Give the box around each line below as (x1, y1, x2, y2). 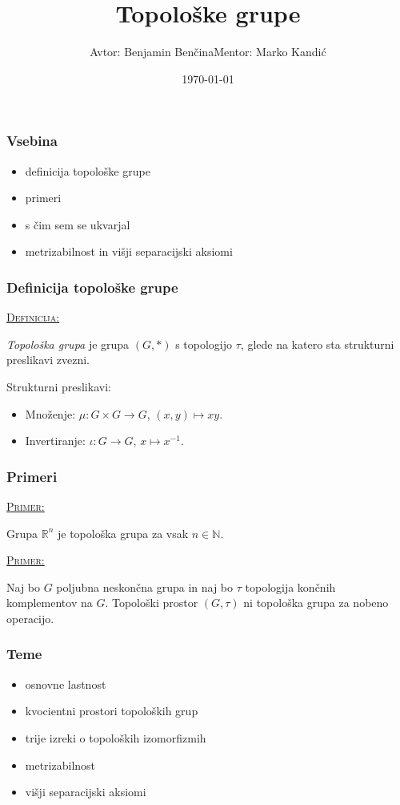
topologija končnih (245, 578, 336, 595)
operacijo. (6, 609, 54, 626)
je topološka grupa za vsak (58, 524, 189, 541)
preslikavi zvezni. (6, 351, 90, 368)
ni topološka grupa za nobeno (243, 594, 389, 611)
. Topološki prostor (105, 594, 198, 611)
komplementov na (6, 594, 93, 611)
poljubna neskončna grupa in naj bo (56, 578, 234, 595)
